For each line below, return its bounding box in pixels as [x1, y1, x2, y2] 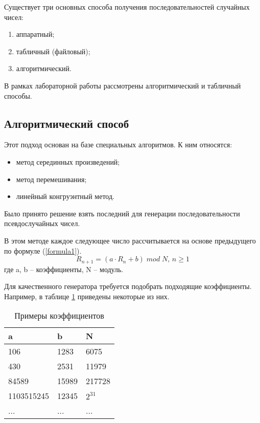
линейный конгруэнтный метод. [16, 191, 114, 202]
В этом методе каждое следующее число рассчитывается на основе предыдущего [4, 235, 256, 246]
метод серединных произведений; [16, 156, 120, 167]
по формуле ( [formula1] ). [4, 245, 82, 256]
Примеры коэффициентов [14, 309, 104, 322]
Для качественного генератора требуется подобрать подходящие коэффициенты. [4, 281, 252, 292]
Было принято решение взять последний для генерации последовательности [4, 208, 240, 218]
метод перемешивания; [16, 173, 87, 184]
